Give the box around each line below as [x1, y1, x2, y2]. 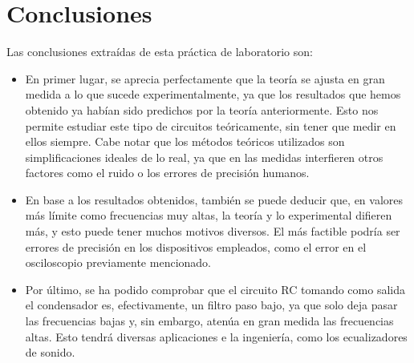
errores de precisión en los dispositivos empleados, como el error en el [25, 238, 367, 255]
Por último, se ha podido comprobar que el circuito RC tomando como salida [25, 280, 405, 297]
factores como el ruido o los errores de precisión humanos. [25, 164, 310, 181]
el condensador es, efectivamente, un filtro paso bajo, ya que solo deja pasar [25, 296, 398, 313]
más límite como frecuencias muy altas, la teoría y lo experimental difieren [25, 207, 392, 224]
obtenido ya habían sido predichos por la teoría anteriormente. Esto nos [25, 101, 379, 118]
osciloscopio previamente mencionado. [25, 254, 211, 271]
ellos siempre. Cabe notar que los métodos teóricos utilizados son [25, 133, 345, 150]
